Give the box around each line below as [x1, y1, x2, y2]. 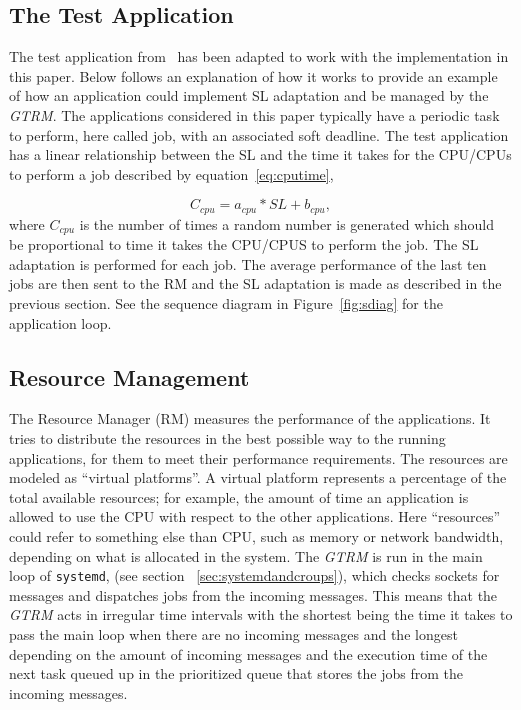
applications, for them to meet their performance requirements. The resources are [9, 447, 508, 468]
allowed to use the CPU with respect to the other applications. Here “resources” [9, 506, 501, 527]
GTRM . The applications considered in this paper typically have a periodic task [9, 104, 500, 125]
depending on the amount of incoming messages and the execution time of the [9, 643, 488, 664]
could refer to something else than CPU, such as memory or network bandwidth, [9, 526, 504, 546]
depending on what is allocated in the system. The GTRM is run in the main [9, 545, 483, 566]
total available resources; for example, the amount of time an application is [9, 486, 469, 507]
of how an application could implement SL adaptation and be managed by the [9, 85, 489, 106]
